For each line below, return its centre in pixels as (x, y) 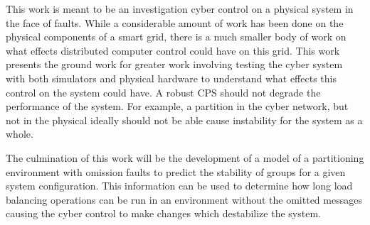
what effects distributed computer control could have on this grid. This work (173, 50)
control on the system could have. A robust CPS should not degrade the (163, 92)
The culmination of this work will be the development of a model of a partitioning (185, 157)
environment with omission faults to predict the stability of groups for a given (176, 171)
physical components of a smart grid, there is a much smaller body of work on (176, 37)
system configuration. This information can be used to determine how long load (179, 186)
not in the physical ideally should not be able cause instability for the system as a (184, 120)
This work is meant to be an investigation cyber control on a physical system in (180, 9)
